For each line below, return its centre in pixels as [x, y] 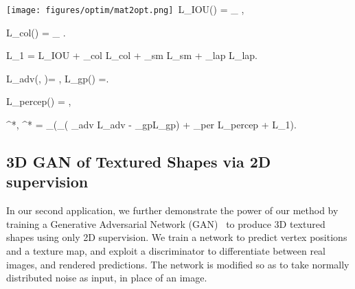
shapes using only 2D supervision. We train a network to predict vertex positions [177, 237]
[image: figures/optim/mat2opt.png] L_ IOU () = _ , [125, 9]
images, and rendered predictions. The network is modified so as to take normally [178, 264]
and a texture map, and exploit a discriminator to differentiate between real [166, 251]
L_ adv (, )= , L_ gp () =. [58, 78]
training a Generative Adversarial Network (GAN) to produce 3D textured [166, 223]
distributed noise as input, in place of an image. [107, 278]
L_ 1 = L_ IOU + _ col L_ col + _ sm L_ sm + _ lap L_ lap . [132, 55]
